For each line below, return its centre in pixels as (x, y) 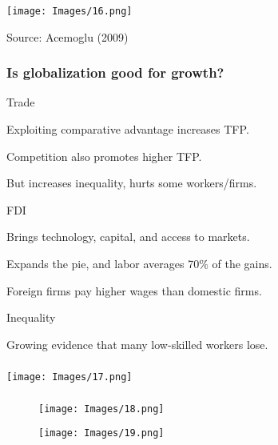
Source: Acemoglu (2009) (68, 36)
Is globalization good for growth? (115, 72)
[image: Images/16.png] (69, 11)
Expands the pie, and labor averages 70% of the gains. (139, 263)
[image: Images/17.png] (69, 377)
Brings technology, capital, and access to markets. (128, 237)
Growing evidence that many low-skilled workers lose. (137, 344)
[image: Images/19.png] (101, 433)
